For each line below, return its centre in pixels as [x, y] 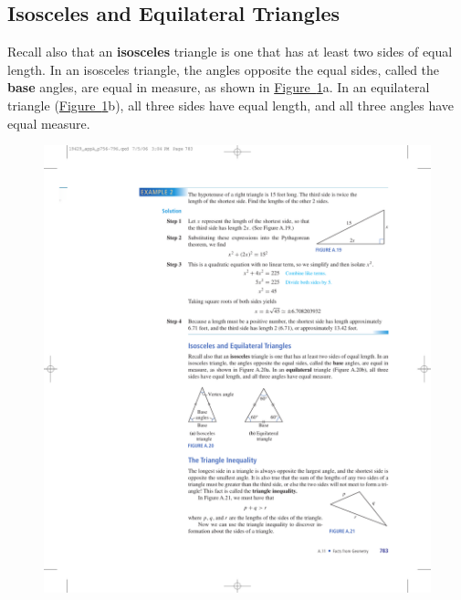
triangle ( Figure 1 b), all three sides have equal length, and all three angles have [231, 105]
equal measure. [49, 123]
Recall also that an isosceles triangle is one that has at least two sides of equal [230, 52]
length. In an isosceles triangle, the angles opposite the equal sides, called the [224, 69]
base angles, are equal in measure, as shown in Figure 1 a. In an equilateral [219, 87]
